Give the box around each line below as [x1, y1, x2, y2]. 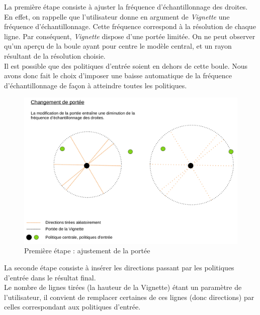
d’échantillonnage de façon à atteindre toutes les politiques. [4, 80, 187, 90]
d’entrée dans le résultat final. [4, 272, 96, 282]
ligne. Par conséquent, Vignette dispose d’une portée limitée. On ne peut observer [4, 31, 255, 41]
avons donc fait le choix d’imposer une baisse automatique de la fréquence [4, 70, 232, 81]
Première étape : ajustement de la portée [24, 245, 150, 256]
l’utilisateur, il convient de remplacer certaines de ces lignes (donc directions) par [4, 291, 254, 302]
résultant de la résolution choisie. [4, 50, 106, 61]
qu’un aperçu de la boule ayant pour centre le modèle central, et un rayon [4, 41, 232, 51]
